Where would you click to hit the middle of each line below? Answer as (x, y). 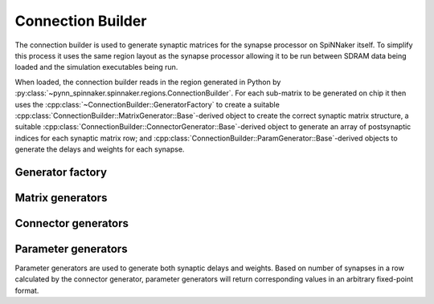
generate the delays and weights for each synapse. (100, 149)
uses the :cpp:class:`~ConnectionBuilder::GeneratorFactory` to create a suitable (147, 104)
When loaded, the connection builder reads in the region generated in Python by (148, 82)
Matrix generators (61, 198)
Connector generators (72, 223)
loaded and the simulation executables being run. (96, 67)
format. (27, 290)
